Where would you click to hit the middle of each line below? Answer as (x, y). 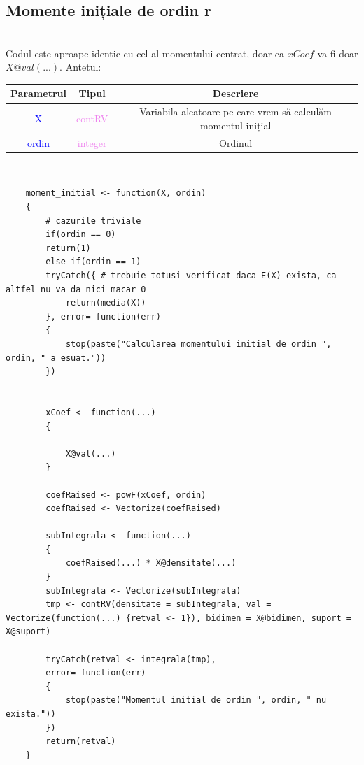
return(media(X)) (106, 303)
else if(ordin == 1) (93, 262)
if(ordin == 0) (81, 235)
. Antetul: (80, 67)
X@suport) (28, 632)
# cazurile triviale (93, 221)
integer (92, 142)
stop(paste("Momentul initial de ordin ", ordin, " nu (196, 700)
